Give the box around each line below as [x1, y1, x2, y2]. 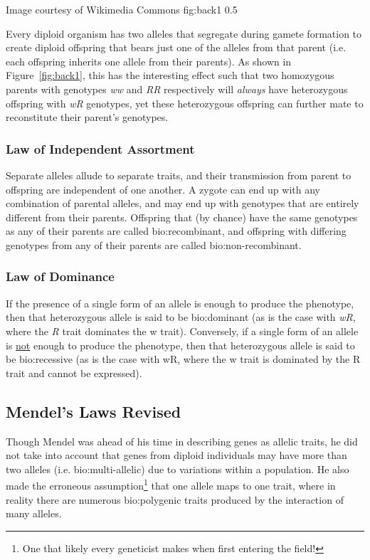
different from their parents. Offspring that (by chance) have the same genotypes [6, 209, 358, 224]
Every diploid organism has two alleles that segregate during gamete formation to [6, 26, 362, 41]
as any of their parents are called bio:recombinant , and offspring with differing [6, 223, 347, 238]
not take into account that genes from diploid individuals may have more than [6, 448, 347, 463]
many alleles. [6, 506, 62, 521]
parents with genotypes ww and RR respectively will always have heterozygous [6, 81, 348, 96]
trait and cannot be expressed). [6, 365, 142, 380]
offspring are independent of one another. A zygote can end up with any [6, 181, 320, 196]
